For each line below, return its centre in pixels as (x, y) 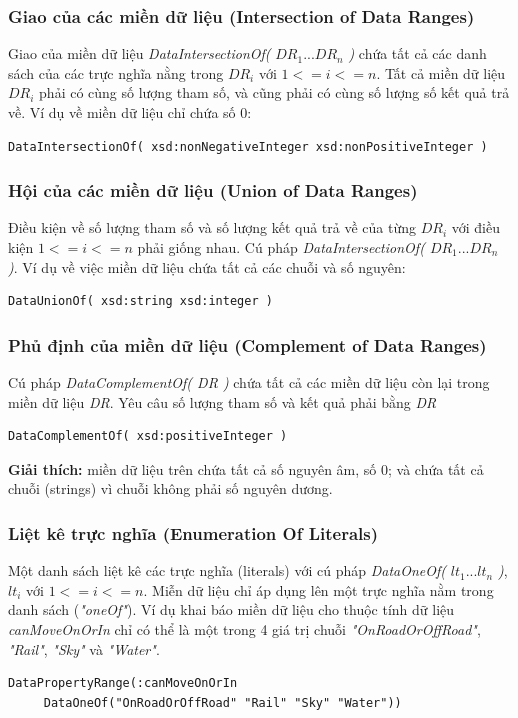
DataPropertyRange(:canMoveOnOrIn (123, 683)
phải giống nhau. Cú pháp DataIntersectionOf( (281, 247)
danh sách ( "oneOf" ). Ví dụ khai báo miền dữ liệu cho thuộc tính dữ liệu (231, 609)
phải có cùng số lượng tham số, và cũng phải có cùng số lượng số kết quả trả (274, 92)
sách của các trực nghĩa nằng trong (116, 72)
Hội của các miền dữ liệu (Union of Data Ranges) (213, 190)
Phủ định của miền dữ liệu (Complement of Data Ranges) (247, 344)
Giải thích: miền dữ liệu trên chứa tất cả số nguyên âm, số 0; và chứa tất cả (246, 468)
